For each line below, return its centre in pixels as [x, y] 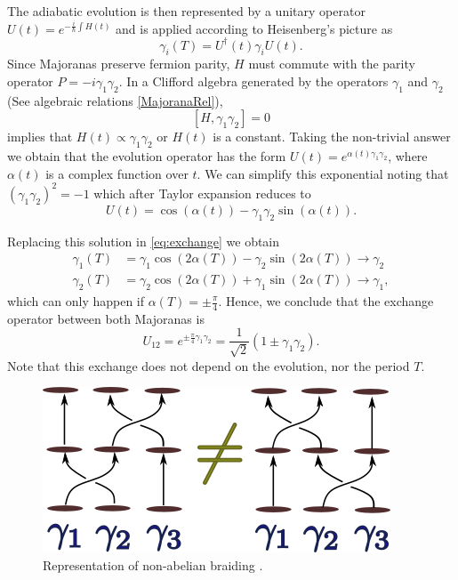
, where [408, 156]
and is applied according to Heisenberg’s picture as [254, 28]
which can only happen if [76, 301]
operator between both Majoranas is [106, 318]
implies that [40, 137]
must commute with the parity [332, 64]
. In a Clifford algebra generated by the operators [253, 81]
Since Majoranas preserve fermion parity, [119, 64]
